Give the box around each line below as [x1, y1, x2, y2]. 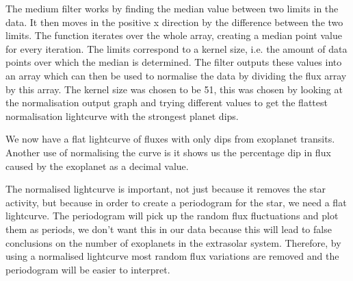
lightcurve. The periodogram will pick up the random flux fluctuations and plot [5, 208, 339, 223]
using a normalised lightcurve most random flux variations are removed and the [5, 249, 339, 263]
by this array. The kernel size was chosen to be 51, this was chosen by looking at [5, 82, 343, 96]
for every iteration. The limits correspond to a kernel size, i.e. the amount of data [5, 41, 348, 56]
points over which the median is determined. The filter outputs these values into [5, 55, 342, 69]
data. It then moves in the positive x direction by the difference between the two [5, 14, 343, 29]
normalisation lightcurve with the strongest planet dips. [5, 108, 239, 123]
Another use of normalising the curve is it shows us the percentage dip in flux [5, 145, 331, 159]
